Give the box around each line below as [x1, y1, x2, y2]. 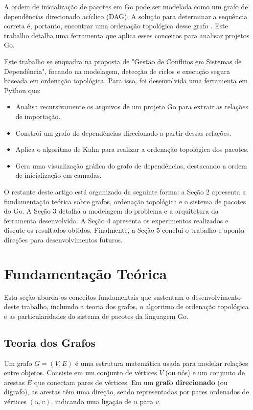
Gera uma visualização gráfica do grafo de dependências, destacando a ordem [15, 160, 247, 170]
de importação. [15, 111, 61, 121]
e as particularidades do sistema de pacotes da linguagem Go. [4, 311, 188, 321]
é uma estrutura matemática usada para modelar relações [75, 358, 248, 368]
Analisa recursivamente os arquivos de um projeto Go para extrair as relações [15, 101, 249, 112]
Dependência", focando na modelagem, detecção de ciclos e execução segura [4, 66, 230, 76]
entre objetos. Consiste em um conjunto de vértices [4, 367, 157, 378]
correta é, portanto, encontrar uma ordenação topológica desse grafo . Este [4, 21, 228, 31]
